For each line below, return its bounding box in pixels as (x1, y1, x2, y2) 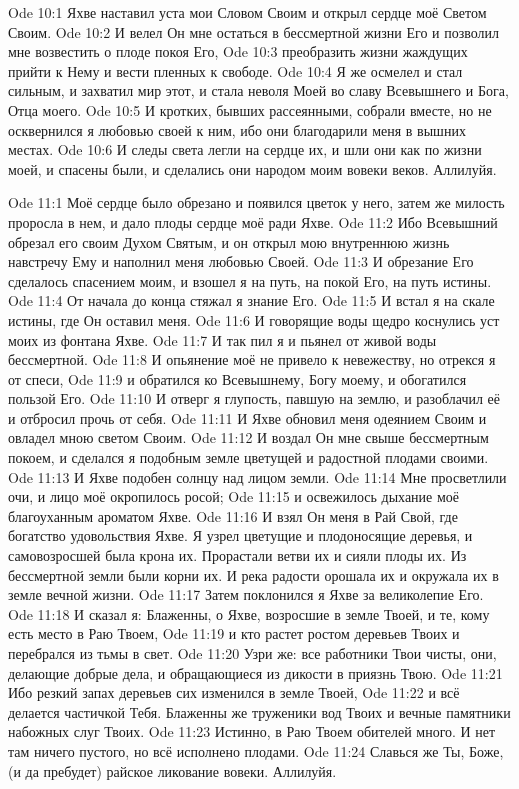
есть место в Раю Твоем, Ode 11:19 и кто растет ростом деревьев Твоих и (8, 623, 460, 644)
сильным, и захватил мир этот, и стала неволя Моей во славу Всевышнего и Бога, (8, 80, 509, 101)
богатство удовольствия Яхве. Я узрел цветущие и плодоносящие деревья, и (8, 525, 473, 546)
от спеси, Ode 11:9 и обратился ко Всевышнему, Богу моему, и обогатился (8, 368, 467, 389)
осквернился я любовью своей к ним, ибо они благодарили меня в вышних (8, 119, 466, 140)
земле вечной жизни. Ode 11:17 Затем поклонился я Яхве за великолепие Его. (8, 584, 484, 605)
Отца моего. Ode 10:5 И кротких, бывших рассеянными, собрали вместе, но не (8, 99, 492, 120)
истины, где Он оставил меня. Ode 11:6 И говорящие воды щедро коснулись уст (8, 309, 500, 330)
